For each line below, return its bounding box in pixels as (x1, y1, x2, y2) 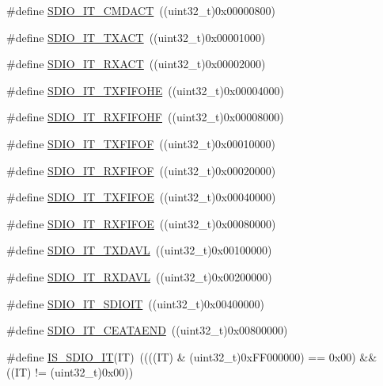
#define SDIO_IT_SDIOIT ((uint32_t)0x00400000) (6, 295, 264, 311)
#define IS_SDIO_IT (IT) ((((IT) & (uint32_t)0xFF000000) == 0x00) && (6, 348, 377, 365)
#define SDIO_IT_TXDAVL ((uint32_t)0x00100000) (6, 242, 272, 258)
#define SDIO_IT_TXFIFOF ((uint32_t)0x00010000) (6, 135, 275, 151)
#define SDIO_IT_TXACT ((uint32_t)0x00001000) (6, 29, 266, 45)
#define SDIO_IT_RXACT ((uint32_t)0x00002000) (6, 55, 266, 72)
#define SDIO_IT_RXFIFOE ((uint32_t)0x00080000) (6, 215, 276, 231)
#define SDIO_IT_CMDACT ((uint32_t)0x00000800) (6, 2, 275, 18)
